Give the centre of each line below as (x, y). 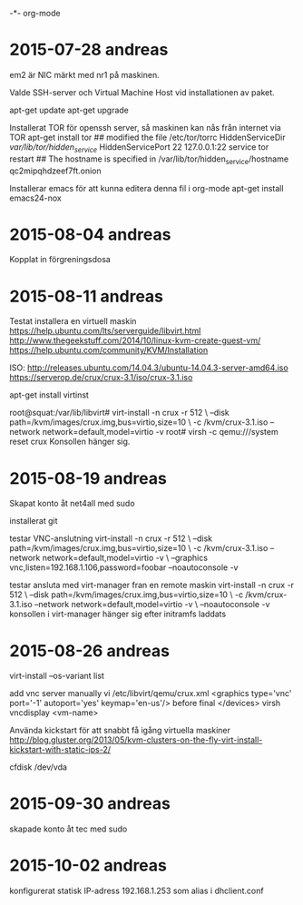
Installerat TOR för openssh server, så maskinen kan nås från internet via (145, 127)
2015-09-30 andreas (90, 804)
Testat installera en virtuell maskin (73, 321)
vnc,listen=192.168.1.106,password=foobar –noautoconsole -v (124, 567)
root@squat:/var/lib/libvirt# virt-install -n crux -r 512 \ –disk (119, 413)
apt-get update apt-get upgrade (69, 110)
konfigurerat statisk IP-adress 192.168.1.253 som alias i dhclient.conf (137, 891)
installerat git (34, 521)
